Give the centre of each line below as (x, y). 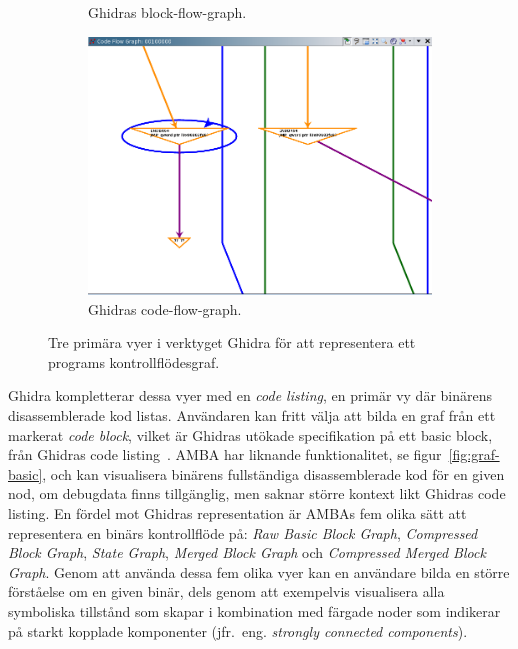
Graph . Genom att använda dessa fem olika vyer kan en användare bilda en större (259, 571)
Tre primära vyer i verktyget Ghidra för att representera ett (232, 342)
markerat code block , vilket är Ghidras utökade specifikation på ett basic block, (250, 434)
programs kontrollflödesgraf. (134, 361)
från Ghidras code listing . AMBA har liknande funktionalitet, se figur (225, 454)
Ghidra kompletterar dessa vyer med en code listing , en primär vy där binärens (250, 395)
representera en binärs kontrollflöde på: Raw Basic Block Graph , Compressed (243, 532)
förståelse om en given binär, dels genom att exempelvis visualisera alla (226, 591)
